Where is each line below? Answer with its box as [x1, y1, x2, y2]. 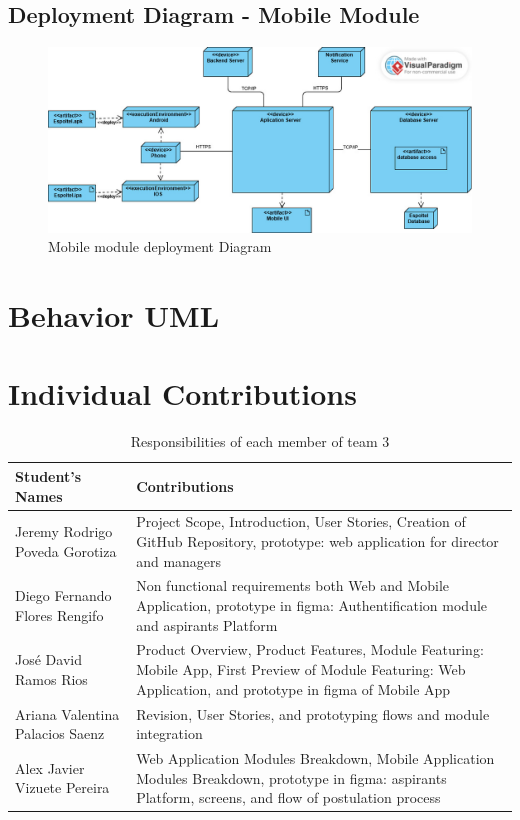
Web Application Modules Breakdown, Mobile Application [136, 747, 495, 768]
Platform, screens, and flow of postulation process [136, 787, 441, 808]
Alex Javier [15, 757, 85, 778]
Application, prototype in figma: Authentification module [136, 595, 488, 616]
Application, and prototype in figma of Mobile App [136, 678, 451, 699]
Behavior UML [8, 295, 220, 336]
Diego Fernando [15, 585, 112, 606]
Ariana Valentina [15, 703, 120, 724]
